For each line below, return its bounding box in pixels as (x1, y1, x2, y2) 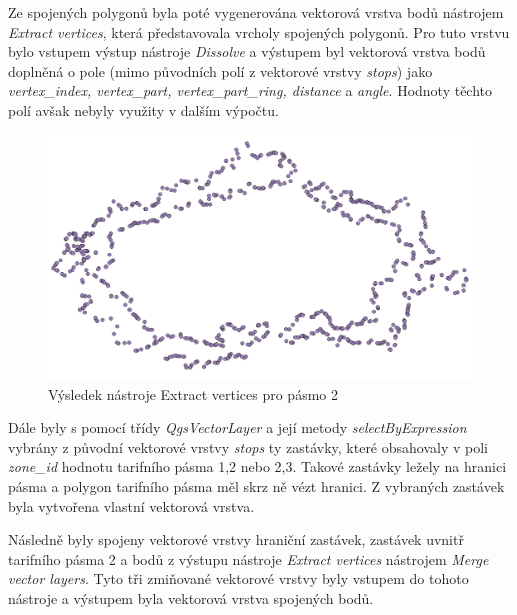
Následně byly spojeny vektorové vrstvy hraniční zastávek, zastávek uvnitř (8, 529, 464, 550)
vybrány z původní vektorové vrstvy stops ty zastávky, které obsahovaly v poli (8, 436, 489, 457)
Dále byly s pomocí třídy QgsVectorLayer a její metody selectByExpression (8, 417, 467, 438)
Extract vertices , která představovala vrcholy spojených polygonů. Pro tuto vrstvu (8, 21, 510, 42)
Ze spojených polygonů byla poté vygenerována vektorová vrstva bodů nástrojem (8, 2, 504, 22)
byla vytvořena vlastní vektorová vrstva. (8, 495, 255, 516)
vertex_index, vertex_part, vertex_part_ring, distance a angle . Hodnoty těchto (8, 80, 493, 101)
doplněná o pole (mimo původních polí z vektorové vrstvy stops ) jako (8, 60, 433, 81)
